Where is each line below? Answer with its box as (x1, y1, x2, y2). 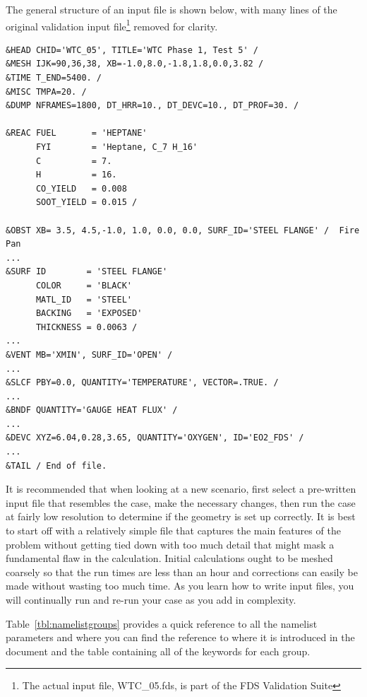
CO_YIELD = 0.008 (35, 183, 127, 194)
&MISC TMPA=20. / (6, 86, 87, 97)
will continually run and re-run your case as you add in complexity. (6, 592, 296, 607)
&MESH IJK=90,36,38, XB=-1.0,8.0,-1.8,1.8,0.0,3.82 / (6, 59, 264, 69)
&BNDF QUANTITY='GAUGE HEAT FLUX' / (6, 405, 178, 416)
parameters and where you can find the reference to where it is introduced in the (6, 630, 355, 645)
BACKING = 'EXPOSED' (35, 308, 143, 319)
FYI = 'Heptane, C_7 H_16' (35, 142, 198, 152)
